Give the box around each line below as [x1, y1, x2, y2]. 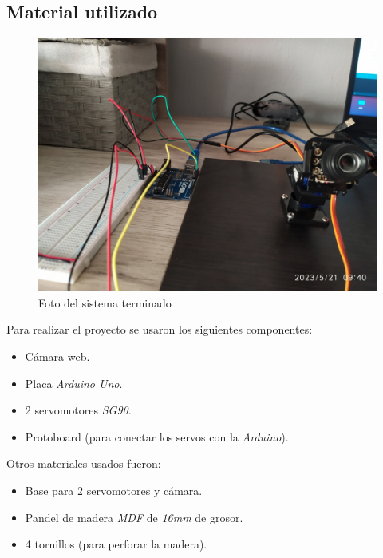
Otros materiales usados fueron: [6, 455, 161, 472]
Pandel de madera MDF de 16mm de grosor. [25, 509, 243, 525]
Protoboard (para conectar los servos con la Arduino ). [25, 428, 289, 445]
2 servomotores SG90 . [25, 402, 132, 418]
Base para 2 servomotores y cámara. [25, 481, 203, 498]
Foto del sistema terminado [38, 294, 172, 311]
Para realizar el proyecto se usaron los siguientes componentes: [6, 321, 313, 338]
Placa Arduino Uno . [25, 374, 123, 391]
